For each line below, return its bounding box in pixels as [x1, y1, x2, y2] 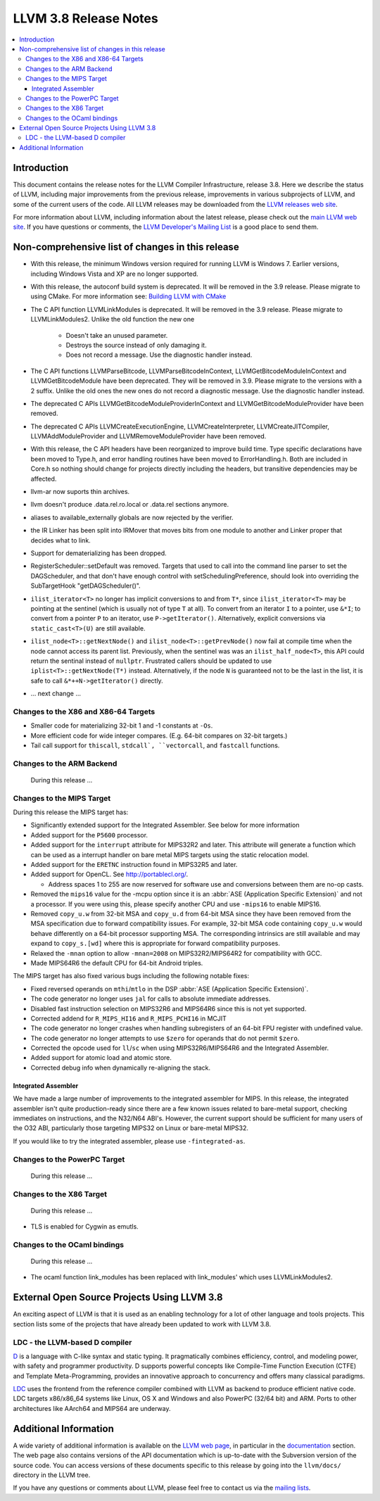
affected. [30, 474, 57, 483]
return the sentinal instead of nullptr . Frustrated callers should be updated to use [30, 657, 272, 665]
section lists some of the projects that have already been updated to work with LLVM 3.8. [13, 1319, 271, 1328]
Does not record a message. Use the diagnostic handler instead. [65, 350, 253, 359]
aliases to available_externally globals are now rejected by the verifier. [30, 513, 234, 521]
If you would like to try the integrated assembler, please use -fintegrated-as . [13, 1136, 246, 1145]
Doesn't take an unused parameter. [65, 331, 168, 339]
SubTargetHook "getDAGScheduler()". [30, 581, 141, 590]
